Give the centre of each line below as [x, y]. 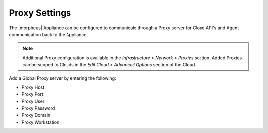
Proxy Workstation [40, 122]
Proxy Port [32, 94]
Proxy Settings [40, 13]
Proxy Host [33, 87]
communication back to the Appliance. [49, 34]
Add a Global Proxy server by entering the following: [63, 78]
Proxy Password [38, 108]
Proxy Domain [36, 115]
